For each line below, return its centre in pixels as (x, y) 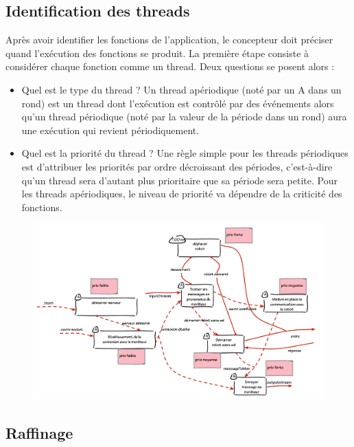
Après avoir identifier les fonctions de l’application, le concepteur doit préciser (169, 40)
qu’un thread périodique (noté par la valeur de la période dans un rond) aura (184, 117)
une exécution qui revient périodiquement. (110, 130)
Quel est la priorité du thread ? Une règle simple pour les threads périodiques (185, 153)
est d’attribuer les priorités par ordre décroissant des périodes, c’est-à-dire (177, 166)
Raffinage (39, 433)
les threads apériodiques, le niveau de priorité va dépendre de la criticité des (182, 194)
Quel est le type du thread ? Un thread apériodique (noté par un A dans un (181, 89)
